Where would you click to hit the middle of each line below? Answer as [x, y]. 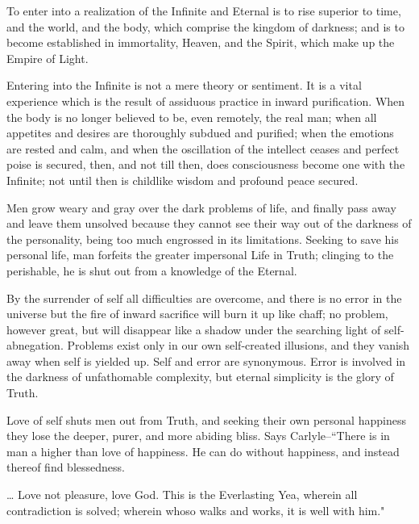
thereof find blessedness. [66, 467]
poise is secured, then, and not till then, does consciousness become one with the [206, 164]
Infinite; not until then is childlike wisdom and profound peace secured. [183, 180]
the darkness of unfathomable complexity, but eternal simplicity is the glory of [200, 377]
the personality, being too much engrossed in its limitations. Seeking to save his [203, 239]
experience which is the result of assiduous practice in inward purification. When [206, 101]
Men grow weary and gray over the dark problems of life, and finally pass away [201, 207]
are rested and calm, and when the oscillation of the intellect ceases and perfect [203, 148]
